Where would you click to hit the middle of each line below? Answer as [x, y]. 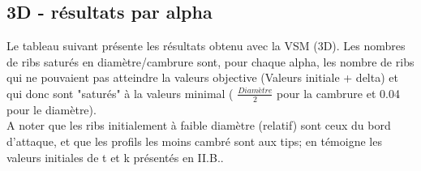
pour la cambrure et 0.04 [338, 93]
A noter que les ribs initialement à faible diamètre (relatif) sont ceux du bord [199, 125]
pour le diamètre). [52, 109]
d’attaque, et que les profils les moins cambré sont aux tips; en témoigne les [194, 141]
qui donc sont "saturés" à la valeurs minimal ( [120, 93]
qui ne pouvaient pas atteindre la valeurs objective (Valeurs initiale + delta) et [202, 77]
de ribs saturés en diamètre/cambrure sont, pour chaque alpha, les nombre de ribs [210, 61]
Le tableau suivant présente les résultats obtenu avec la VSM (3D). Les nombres [206, 46]
